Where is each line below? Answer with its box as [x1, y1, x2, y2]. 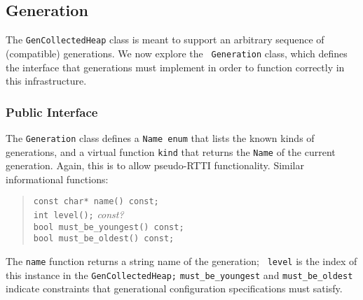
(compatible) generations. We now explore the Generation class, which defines [6, 45, 348, 60]
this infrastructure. [6, 73, 87, 88]
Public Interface [6, 103, 98, 120]
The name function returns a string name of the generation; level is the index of [6, 254, 357, 269]
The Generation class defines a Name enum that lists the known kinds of [6, 130, 315, 145]
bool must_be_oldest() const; [33, 234, 174, 244]
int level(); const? [33, 207, 124, 222]
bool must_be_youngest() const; [33, 222, 184, 232]
